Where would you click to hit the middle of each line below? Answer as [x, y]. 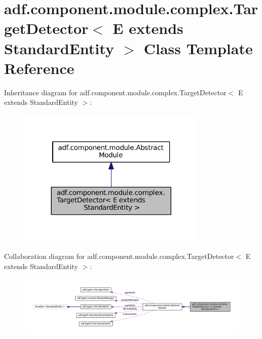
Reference [39, 68]
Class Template [198, 48]
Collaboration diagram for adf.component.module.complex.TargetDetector [119, 256]
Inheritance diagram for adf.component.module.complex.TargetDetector [115, 92]
